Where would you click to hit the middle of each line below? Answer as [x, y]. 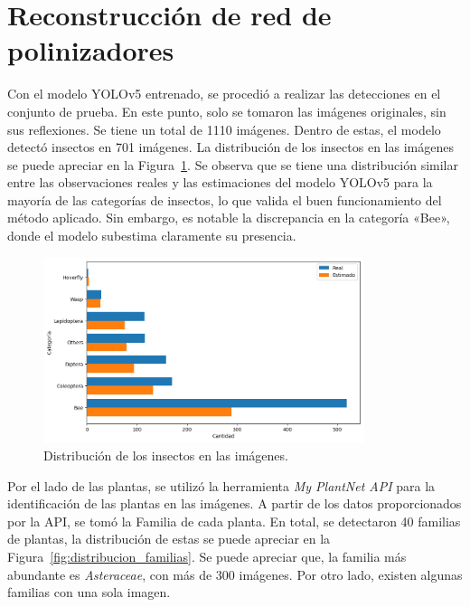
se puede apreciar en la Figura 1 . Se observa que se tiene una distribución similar [233, 164]
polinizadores [91, 50]
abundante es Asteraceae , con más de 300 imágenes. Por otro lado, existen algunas [235, 574]
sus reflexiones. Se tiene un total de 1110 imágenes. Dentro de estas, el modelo [224, 129]
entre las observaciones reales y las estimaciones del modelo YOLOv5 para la [220, 182]
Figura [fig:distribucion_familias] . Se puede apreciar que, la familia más [207, 556]
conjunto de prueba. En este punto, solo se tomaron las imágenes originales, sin [227, 111]
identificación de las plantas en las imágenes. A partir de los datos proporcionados [235, 503]
